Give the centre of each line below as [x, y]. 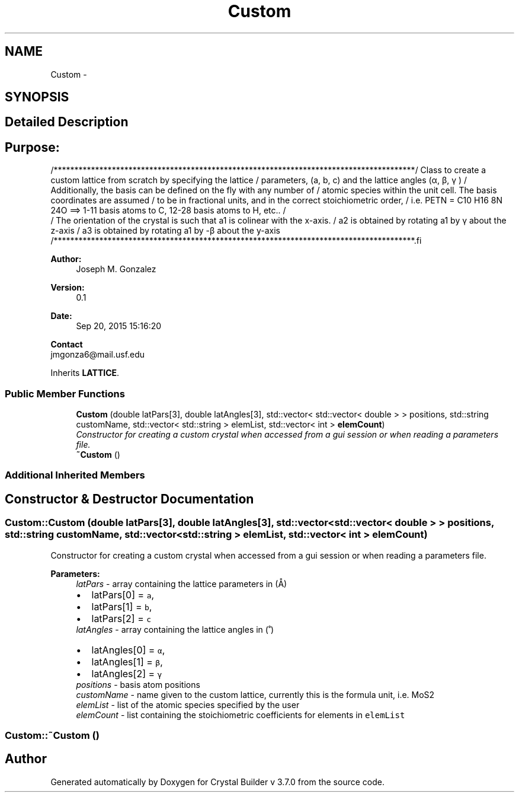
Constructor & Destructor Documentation [129, 499]
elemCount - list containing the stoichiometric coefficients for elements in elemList [241, 715]
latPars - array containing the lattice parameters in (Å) [182, 584]
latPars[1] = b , [122, 606]
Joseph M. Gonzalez [116, 269]
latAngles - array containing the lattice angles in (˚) [175, 629]
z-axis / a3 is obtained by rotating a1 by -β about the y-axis [165, 231]
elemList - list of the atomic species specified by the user [188, 704]
